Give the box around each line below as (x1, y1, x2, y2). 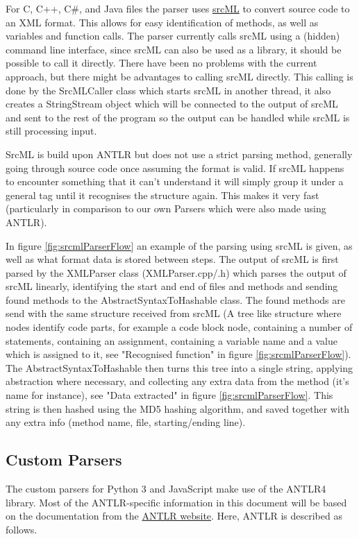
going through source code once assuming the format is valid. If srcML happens (6, 160, 344, 175)
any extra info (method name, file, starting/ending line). (6, 415, 246, 429)
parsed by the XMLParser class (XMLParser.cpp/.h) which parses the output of (6, 265, 347, 280)
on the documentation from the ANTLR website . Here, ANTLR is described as (6, 508, 342, 523)
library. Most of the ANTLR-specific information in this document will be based (6, 495, 347, 509)
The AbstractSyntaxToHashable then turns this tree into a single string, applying (6, 360, 353, 375)
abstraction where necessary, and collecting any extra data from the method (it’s (6, 374, 349, 388)
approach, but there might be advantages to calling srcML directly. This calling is (6, 69, 353, 83)
